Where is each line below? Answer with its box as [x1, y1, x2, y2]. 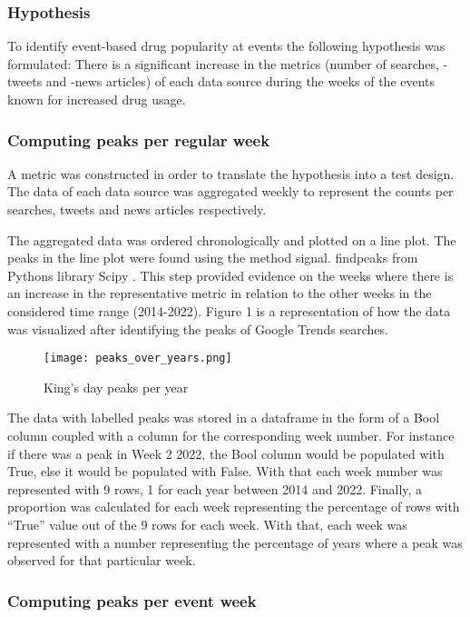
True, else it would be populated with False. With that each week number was [7, 462, 443, 481]
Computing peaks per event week [7, 589, 257, 612]
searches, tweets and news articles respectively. [7, 200, 267, 218]
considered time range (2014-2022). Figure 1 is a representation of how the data [7, 301, 451, 320]
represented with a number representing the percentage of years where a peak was [7, 532, 463, 552]
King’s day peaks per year [44, 377, 189, 396]
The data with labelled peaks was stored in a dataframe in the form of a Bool [7, 408, 440, 427]
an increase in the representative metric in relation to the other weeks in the [7, 284, 432, 303]
